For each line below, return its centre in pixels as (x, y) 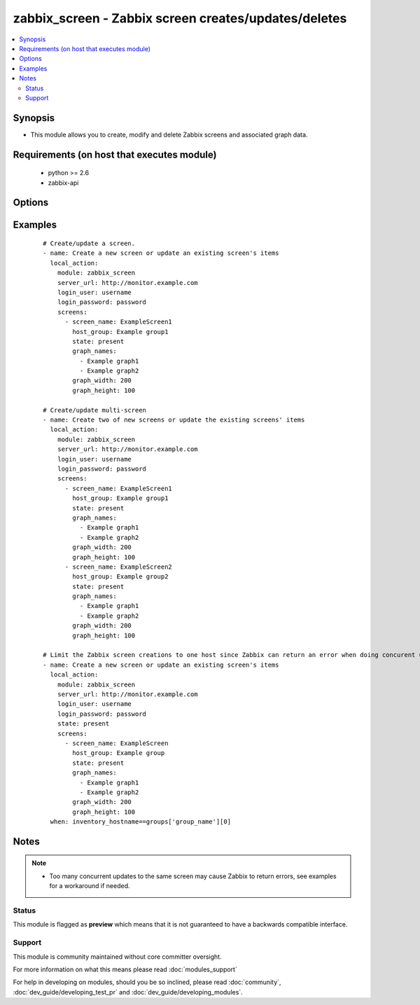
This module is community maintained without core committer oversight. (117, 957)
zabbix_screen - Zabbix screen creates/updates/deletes (180, 18)
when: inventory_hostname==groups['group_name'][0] (140, 822)
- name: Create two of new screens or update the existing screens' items (174, 420)
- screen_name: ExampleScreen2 (119, 567)
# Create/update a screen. (89, 244)
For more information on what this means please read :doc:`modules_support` (125, 969)
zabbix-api (63, 183)
